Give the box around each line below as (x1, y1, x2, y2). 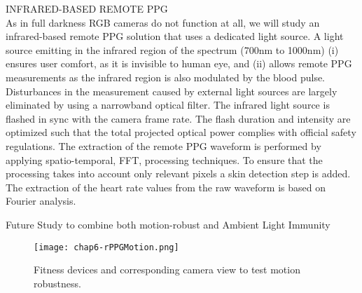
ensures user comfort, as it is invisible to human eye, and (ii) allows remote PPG (6, 56, 352, 71)
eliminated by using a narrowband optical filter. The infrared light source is (6, 97, 330, 112)
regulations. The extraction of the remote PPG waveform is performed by (6, 138, 321, 153)
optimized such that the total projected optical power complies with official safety (6, 125, 356, 139)
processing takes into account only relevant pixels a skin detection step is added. (6, 166, 351, 181)
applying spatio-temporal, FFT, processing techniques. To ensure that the (6, 152, 323, 167)
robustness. (34, 275, 81, 290)
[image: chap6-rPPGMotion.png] (34, 242, 179, 252)
